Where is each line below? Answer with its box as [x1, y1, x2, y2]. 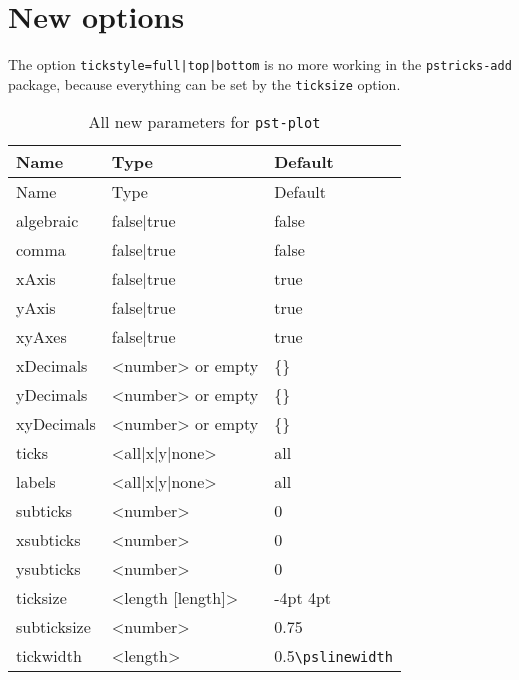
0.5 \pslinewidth [274, 644, 393, 668]
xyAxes [16, 325, 67, 349]
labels [16, 470, 56, 494]
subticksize [16, 615, 91, 639]
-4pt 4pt [274, 586, 332, 610]
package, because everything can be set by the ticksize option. [8, 73, 401, 94]
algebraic [16, 209, 79, 233]
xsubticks [16, 528, 81, 552]
